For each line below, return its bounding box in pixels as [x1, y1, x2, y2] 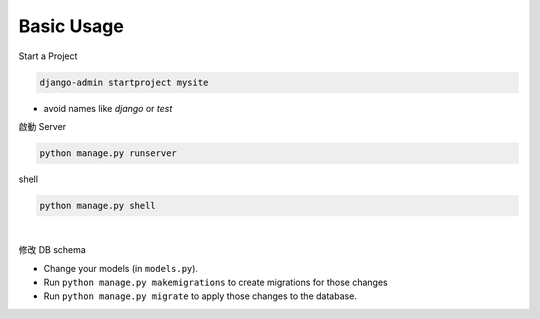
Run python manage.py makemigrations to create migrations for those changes [43, 276, 389, 289]
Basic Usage [18, 15, 124, 37]
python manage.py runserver [39, 147, 177, 159]
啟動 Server [18, 120, 67, 132]
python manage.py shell [39, 200, 157, 211]
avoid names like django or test [43, 102, 173, 114]
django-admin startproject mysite [39, 76, 209, 88]
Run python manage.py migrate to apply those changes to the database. [43, 290, 357, 302]
